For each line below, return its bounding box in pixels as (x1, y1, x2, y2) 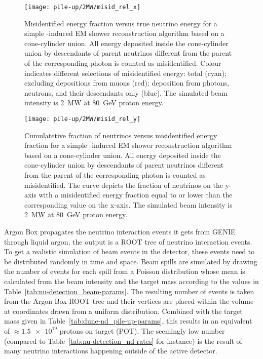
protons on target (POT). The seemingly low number (59, 325, 225, 336)
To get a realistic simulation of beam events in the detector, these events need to (4, 246, 255, 257)
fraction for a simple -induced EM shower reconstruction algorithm (24, 140, 232, 150)
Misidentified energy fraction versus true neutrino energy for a (24, 18, 217, 28)
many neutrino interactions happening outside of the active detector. (4, 345, 217, 356)
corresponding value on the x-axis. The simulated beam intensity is (24, 199, 233, 210)
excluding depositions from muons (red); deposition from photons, (24, 77, 230, 88)
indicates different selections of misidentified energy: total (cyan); (24, 67, 227, 78)
